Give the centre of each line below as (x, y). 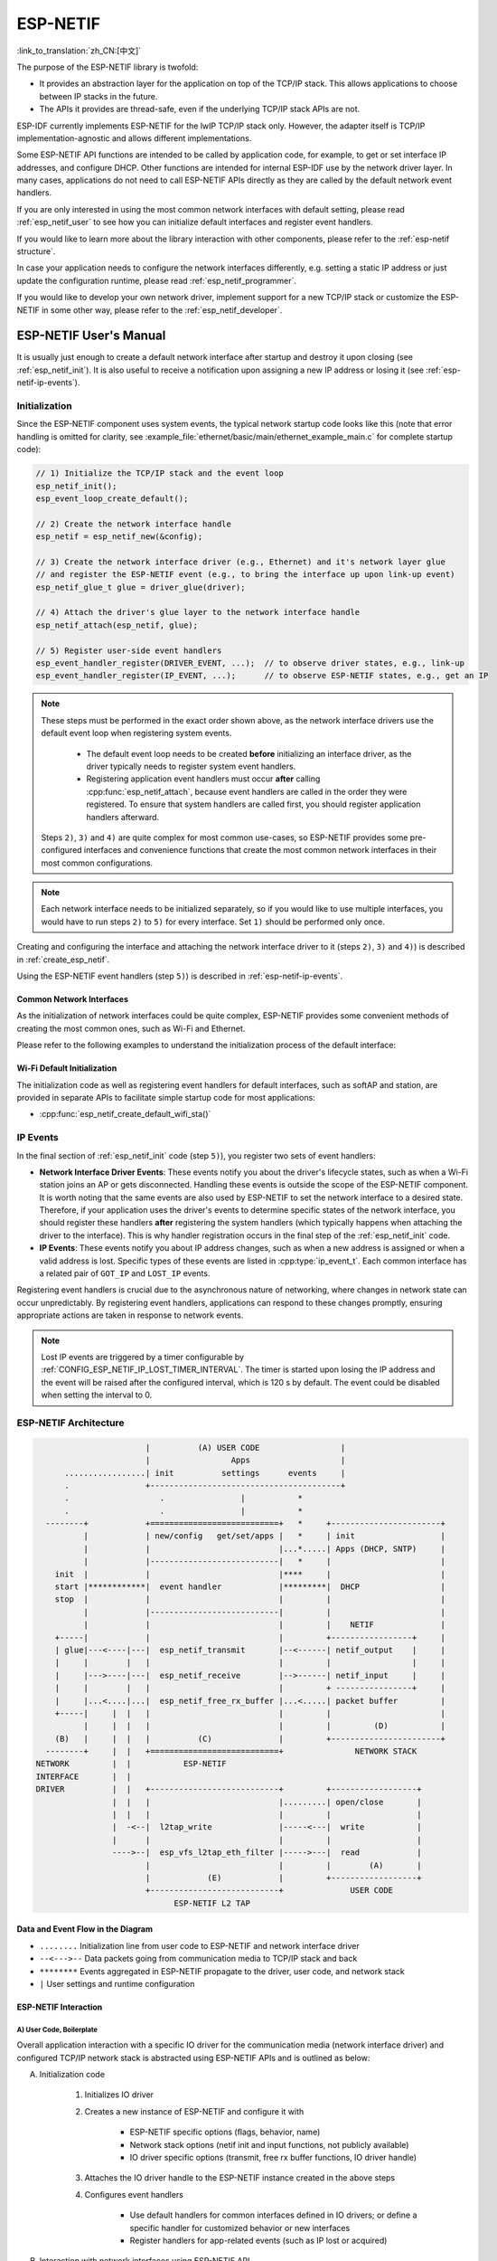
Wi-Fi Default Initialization (67, 1068)
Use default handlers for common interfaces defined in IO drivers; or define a (273, 2215)
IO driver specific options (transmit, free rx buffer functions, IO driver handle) (273, 2158)
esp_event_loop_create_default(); (112, 498)
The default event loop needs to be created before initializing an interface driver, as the (249, 753)
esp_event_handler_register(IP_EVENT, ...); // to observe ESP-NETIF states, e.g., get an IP (262, 676)
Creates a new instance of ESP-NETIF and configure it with (194, 2111)
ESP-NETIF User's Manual (91, 336)
